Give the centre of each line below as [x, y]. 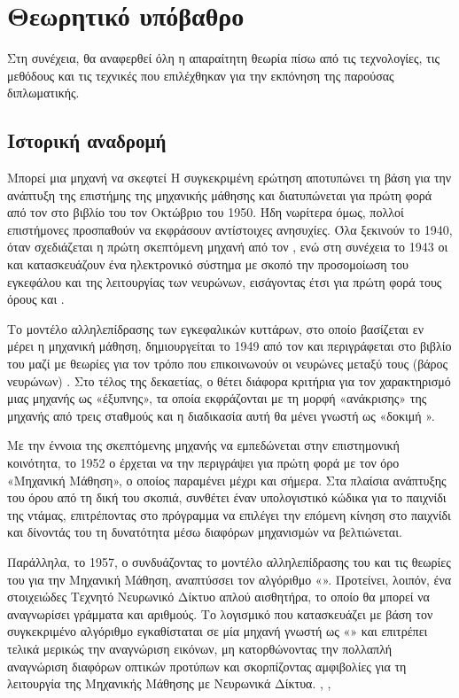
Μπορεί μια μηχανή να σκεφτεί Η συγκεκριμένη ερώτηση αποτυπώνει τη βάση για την [229, 178]
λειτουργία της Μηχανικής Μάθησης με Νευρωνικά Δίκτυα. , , [169, 683]
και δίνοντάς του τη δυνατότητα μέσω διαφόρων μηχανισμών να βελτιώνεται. [205, 532]
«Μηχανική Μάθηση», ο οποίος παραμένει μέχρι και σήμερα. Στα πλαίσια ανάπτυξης [227, 480]
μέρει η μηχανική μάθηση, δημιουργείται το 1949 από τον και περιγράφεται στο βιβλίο [229, 346]
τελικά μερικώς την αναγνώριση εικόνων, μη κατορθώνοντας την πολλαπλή [200, 648]
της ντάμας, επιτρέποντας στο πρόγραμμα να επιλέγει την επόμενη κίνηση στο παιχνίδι [229, 514]
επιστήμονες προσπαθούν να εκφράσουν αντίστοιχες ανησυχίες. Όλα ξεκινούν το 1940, [230, 229]
